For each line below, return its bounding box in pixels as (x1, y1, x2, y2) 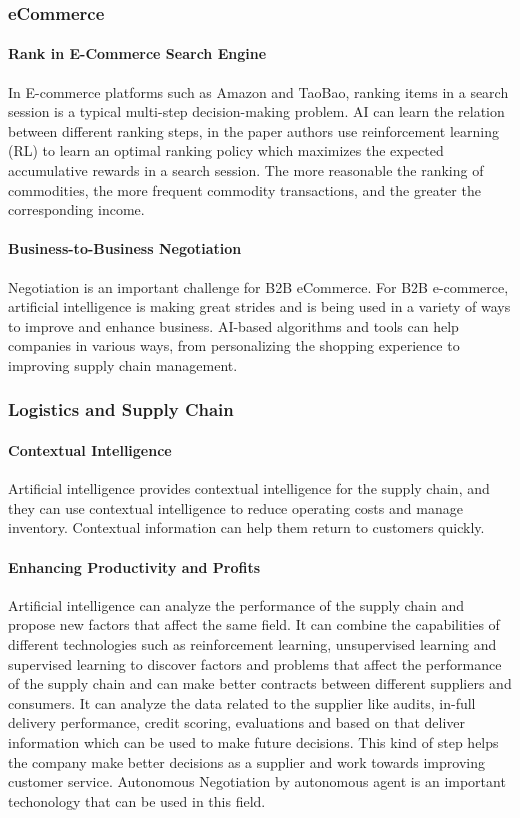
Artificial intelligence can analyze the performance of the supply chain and (8, 594, 464, 615)
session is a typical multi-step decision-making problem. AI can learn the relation (8, 101, 505, 122)
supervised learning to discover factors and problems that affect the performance (8, 653, 502, 674)
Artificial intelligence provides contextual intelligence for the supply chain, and (8, 478, 490, 499)
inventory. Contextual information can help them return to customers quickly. (8, 517, 485, 538)
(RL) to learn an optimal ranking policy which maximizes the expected (8, 140, 444, 161)
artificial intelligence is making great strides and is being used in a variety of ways (8, 296, 511, 317)
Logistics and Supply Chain (8, 397, 234, 422)
